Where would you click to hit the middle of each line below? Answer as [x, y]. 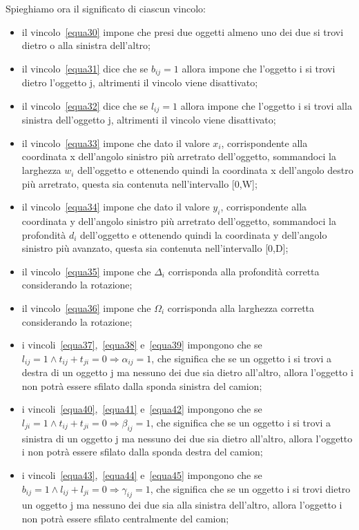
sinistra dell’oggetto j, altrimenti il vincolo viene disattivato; [149, 120]
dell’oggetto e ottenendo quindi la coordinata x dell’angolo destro [215, 170]
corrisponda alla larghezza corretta [241, 308]
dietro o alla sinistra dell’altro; [86, 45]
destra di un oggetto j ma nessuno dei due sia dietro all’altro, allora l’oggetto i [187, 372]
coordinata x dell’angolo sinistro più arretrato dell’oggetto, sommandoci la [179, 156]
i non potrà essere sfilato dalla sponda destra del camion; [142, 452]
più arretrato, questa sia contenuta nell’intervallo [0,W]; [139, 183]
